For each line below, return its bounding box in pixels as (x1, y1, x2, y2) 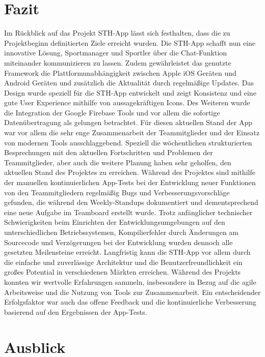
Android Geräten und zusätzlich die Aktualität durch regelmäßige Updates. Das (4, 77, 254, 88)
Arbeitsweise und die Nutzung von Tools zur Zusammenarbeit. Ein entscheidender (4, 286, 261, 297)
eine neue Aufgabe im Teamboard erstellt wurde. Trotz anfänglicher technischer (4, 206, 253, 217)
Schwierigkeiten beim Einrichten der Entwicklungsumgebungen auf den (4, 217, 225, 227)
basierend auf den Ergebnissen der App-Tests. (4, 306, 147, 317)
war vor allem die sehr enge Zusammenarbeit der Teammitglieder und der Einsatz (4, 127, 260, 138)
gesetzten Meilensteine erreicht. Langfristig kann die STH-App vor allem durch (4, 247, 251, 257)
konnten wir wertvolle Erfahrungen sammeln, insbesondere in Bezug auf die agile (4, 276, 256, 287)
